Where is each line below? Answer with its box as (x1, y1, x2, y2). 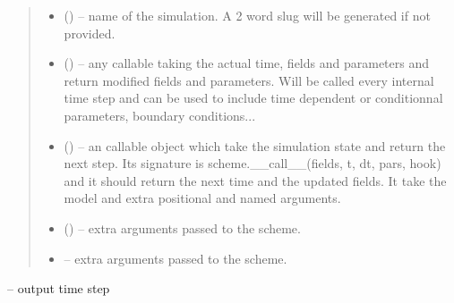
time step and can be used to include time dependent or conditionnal (64, 88, 443, 107)
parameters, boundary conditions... (64, 105, 256, 124)
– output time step (7, 279, 110, 298)
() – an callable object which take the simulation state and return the (64, 136, 446, 155)
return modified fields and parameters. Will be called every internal (64, 71, 434, 89)
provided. (64, 23, 116, 42)
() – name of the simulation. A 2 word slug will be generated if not (64, 6, 431, 24)
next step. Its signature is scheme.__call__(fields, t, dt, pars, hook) (64, 154, 441, 173)
